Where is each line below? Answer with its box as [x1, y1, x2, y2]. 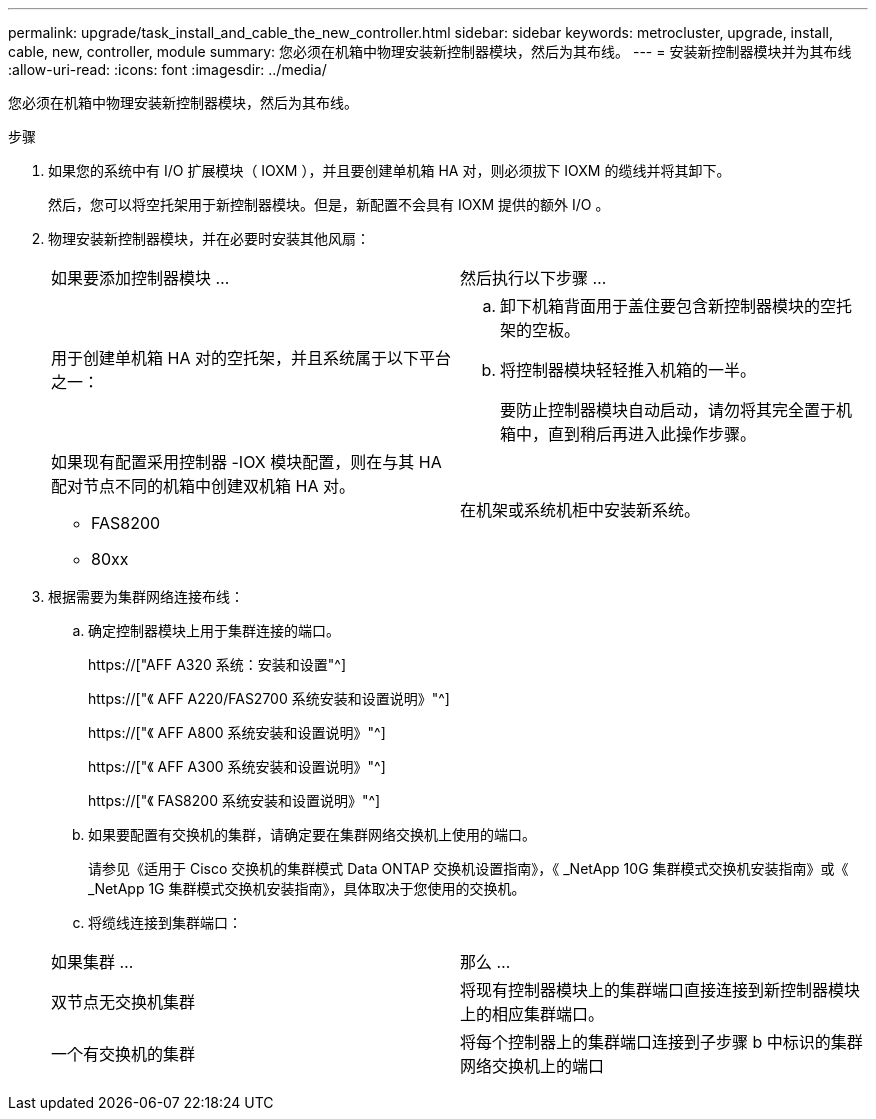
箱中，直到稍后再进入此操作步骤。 [500, 424, 757, 444]
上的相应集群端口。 [460, 1004, 605, 1024]
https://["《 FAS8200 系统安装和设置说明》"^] [88, 792, 381, 809]
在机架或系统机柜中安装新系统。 [460, 500, 701, 520]
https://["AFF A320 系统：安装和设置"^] [88, 656, 347, 673]
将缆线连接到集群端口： [88, 914, 242, 931]
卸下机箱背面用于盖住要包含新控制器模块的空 [500, 296, 837, 316]
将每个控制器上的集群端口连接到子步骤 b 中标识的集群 [460, 1032, 863, 1052]
